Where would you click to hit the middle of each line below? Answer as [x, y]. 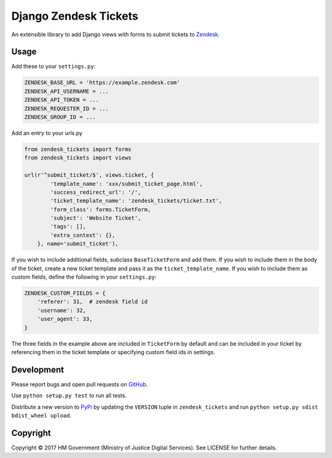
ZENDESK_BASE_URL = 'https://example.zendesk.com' [102, 83]
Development [38, 369]
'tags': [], [68, 227]
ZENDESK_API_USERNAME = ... [66, 91]
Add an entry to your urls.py [47, 133]
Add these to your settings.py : [53, 66]
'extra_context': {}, [83, 235]
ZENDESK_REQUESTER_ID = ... [66, 108]
